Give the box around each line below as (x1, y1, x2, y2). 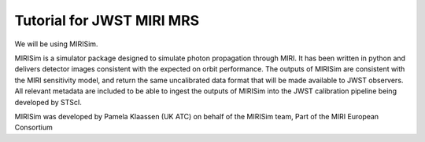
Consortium (14, 122, 53, 133)
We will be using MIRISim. (14, 39, 98, 49)
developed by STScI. (14, 97, 83, 107)
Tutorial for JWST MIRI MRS (14, 12, 200, 29)
